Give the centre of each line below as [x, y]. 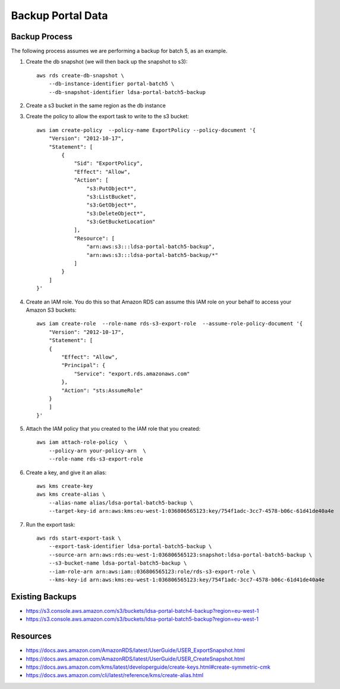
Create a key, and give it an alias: [66, 472]
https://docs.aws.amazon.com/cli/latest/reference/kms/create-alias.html [115, 675]
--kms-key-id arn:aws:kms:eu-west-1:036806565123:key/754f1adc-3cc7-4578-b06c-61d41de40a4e [187, 580]
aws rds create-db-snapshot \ [81, 75]
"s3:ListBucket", [111, 197]
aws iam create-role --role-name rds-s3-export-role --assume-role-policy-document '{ [170, 324]
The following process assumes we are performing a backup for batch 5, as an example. [119, 51]
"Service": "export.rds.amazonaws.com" [132, 374]
